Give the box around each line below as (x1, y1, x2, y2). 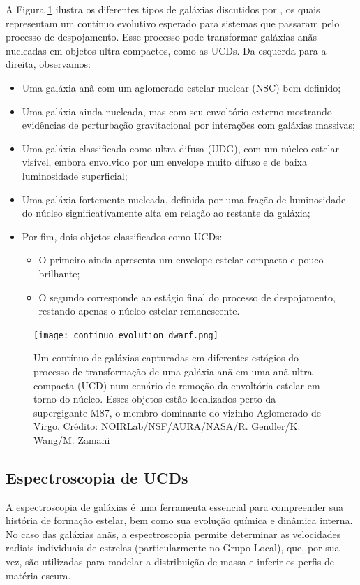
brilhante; (38, 266, 80, 280)
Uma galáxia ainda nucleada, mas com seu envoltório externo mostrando (22, 103, 332, 118)
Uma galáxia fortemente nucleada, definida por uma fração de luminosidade (22, 192, 346, 206)
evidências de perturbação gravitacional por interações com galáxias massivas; (22, 117, 355, 132)
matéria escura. (6, 568, 71, 582)
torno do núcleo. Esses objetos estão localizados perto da (33, 391, 276, 406)
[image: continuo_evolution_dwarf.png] (33, 330, 218, 340)
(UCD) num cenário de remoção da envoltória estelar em (77, 377, 320, 392)
